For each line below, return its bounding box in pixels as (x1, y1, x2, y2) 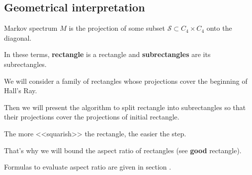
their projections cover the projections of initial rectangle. (4, 112, 179, 122)
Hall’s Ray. (4, 85, 37, 96)
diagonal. (4, 32, 32, 43)
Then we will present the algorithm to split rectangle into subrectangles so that (4, 102, 246, 112)
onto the (206, 23, 232, 33)
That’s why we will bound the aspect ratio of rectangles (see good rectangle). (4, 145, 242, 155)
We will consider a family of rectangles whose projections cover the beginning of (4, 75, 248, 86)
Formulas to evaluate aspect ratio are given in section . (4, 162, 171, 172)
